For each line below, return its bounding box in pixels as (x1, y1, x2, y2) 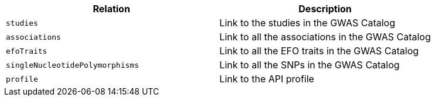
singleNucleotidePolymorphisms (6, 60, 139, 69)
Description (298, 3, 352, 15)
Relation (93, 3, 130, 15)
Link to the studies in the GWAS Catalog (219, 17, 395, 29)
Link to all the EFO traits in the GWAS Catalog (219, 45, 419, 57)
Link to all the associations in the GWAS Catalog (219, 31, 431, 43)
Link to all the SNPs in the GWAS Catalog (219, 59, 400, 71)
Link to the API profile (219, 73, 314, 85)
